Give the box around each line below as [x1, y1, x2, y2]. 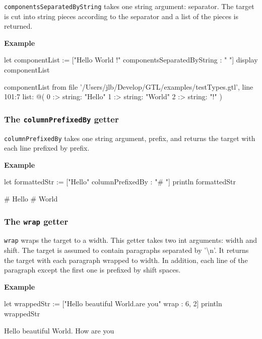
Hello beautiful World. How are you [4, 325, 114, 335]
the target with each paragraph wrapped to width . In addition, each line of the [4, 254, 248, 265]
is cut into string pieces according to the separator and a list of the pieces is [4, 11, 239, 21]
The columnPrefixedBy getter [4, 112, 119, 125]
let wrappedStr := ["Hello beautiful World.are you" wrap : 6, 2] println [4, 298, 222, 309]
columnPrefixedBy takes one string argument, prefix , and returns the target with [4, 132, 255, 143]
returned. [4, 21, 33, 31]
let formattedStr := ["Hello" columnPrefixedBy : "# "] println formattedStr [4, 176, 236, 187]
